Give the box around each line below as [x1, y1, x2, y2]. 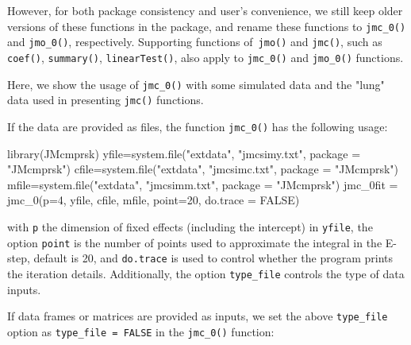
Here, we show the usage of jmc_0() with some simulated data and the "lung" [7, 76, 385, 92]
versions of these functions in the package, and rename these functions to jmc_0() [7, 17, 406, 34]
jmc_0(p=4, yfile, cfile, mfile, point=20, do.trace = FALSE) [7, 192, 300, 208]
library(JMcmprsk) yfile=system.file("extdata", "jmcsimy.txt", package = [7, 145, 361, 161]
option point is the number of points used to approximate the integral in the [7, 234, 382, 250]
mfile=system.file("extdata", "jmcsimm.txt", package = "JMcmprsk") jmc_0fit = [7, 176, 398, 192]
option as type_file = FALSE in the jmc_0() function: [7, 323, 275, 339]
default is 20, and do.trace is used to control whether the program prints [33, 250, 394, 266]
